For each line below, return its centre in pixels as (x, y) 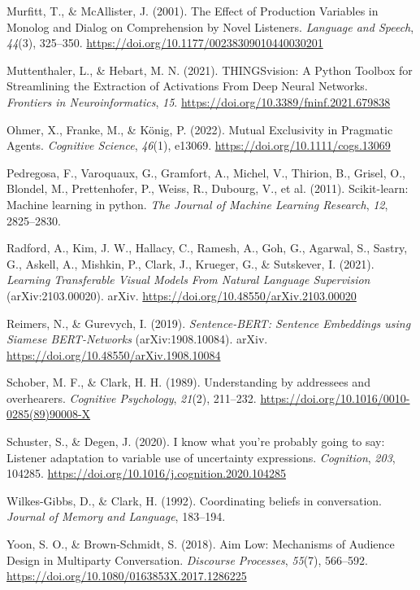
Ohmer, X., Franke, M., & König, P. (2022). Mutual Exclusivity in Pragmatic (200, 129)
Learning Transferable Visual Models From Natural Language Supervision (188, 280)
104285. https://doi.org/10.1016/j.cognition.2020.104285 (146, 473)
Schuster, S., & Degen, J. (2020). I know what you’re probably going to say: (196, 441)
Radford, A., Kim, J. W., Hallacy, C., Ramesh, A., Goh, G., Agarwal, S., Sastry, (207, 248)
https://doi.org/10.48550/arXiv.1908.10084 (114, 354)
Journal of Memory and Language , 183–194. (116, 516)
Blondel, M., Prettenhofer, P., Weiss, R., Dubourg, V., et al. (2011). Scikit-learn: (208, 188)
